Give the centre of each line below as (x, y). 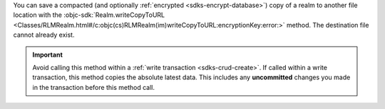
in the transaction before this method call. (93, 87)
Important (48, 54)
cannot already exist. (44, 35)
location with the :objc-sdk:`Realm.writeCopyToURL (89, 15)
